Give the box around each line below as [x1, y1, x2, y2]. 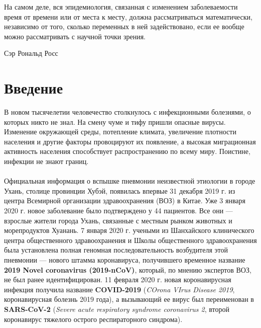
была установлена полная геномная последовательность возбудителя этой [4, 244, 228, 255]
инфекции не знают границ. [4, 156, 89, 167]
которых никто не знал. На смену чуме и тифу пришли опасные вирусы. [4, 116, 226, 127]
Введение [4, 77, 63, 98]
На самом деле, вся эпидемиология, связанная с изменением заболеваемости [4, 2, 238, 12]
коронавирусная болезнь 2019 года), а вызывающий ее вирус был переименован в [4, 294, 254, 304]
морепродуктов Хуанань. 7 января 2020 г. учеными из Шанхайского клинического [4, 225, 254, 235]
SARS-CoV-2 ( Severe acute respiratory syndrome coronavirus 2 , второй [4, 303, 229, 314]
